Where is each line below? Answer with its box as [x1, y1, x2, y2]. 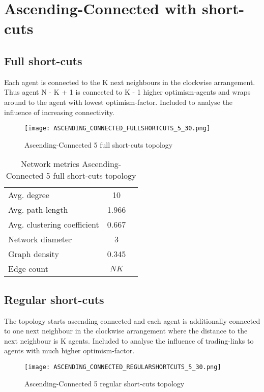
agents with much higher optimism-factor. [4, 345, 135, 356]
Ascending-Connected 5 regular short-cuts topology [24, 378, 185, 388]
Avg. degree [8, 189, 49, 201]
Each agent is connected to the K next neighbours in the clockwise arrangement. [4, 76, 255, 87]
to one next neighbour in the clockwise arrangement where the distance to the [4, 325, 248, 336]
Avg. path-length [8, 204, 68, 216]
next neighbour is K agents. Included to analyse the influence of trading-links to [4, 335, 254, 346]
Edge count [8, 263, 48, 275]
